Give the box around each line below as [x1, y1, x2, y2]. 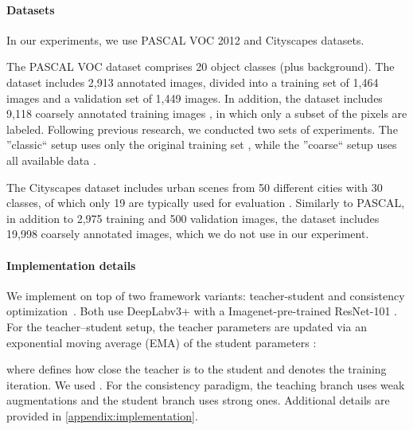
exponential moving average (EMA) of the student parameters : [6, 334, 317, 350]
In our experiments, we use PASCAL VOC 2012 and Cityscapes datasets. [6, 31, 364, 48]
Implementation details [6, 256, 136, 273]
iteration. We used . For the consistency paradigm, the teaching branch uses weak [6, 376, 405, 393]
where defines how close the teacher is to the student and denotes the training [6, 361, 387, 377]
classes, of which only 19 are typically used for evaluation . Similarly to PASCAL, [6, 194, 405, 211]
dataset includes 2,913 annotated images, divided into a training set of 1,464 [6, 73, 379, 90]
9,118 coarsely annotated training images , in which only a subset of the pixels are [6, 105, 407, 122]
